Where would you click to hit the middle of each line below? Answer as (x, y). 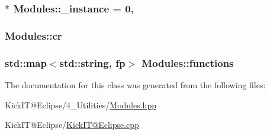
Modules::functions (188, 62)
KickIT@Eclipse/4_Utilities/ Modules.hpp (81, 105)
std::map (26, 62)
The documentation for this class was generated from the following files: (135, 84)
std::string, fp (92, 62)
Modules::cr (33, 35)
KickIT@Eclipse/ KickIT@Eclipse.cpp (72, 125)
